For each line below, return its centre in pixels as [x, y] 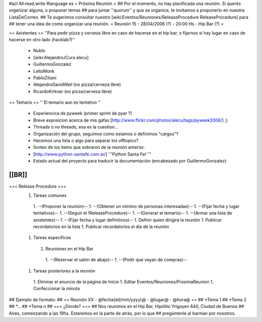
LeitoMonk [44, 71]
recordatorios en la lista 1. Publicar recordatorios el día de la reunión [101, 227]
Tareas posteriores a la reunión [64, 271]
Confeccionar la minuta [57, 289]
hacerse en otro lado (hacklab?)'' [42, 39]
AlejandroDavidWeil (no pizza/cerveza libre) [77, 84]
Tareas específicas [52, 238]
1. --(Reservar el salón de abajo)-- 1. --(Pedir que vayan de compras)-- [116, 260]
